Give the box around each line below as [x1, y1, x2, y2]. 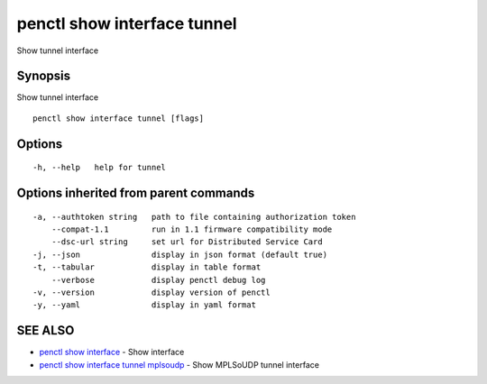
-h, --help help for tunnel [32, 162, 167, 173]
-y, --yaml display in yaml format [32, 300, 257, 310]
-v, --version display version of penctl [32, 288, 271, 297]
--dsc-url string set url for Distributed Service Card [51, 237, 324, 247]
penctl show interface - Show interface [39, 347, 185, 358]
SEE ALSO [16, 323, 75, 338]
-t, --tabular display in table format [32, 262, 262, 272]
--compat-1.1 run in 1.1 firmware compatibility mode [51, 224, 333, 234]
